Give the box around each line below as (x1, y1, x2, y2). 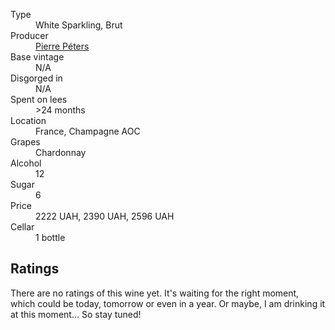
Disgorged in (10, 72, 63, 84)
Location (10, 115, 47, 126)
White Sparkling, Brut (35, 19, 123, 31)
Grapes (10, 136, 41, 148)
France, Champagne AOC (35, 125, 141, 137)
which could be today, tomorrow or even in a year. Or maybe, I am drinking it (10, 297, 326, 309)
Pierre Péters (35, 40, 90, 52)
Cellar (10, 221, 35, 233)
